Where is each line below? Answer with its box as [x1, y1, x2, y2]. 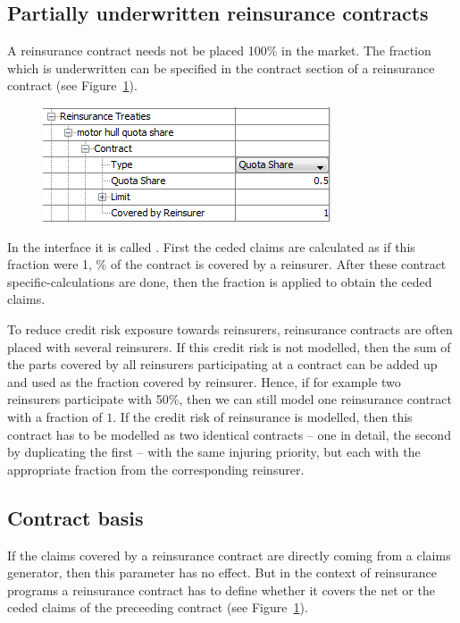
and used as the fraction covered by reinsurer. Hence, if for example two [7, 372, 401, 391]
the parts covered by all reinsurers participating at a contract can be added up [7, 355, 438, 374]
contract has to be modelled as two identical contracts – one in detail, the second [7, 425, 451, 443]
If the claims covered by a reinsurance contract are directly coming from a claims [7, 545, 451, 564]
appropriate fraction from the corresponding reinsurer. [7, 459, 305, 478]
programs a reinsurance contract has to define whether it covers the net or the [7, 580, 435, 599]
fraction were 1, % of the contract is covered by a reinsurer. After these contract [7, 255, 447, 274]
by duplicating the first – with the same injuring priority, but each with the [7, 442, 421, 461]
